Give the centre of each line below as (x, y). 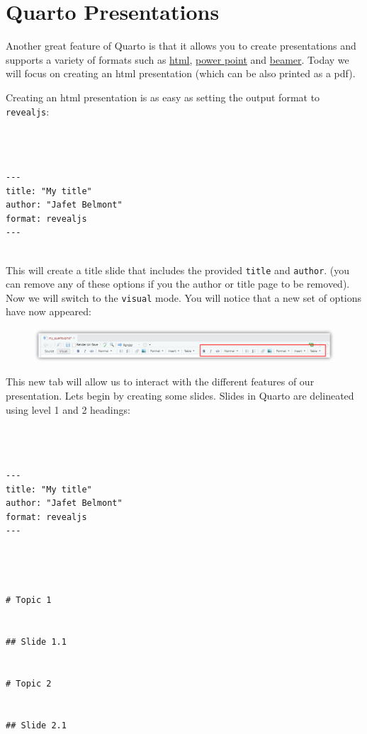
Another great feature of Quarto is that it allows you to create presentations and (181, 46)
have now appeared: (49, 311)
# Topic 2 (29, 683)
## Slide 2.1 (36, 725)
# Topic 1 (29, 600)
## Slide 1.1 (36, 642)
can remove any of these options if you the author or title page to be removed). (178, 284)
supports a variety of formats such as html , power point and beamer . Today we (177, 59)
